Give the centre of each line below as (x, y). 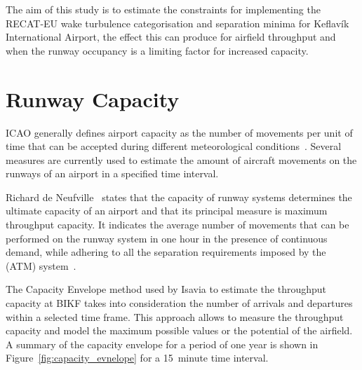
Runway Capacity (93, 98)
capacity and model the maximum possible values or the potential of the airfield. (179, 330)
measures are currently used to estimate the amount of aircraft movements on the (181, 159)
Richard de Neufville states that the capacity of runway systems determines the (179, 197)
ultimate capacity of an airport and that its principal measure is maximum (167, 211)
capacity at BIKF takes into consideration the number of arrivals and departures (179, 303)
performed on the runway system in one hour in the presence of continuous (167, 238)
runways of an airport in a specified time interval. (112, 173)
